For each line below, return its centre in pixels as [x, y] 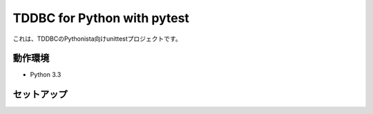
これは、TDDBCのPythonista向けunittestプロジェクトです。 [97, 39]
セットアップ [40, 94]
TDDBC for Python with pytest [101, 18]
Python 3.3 [46, 75]
